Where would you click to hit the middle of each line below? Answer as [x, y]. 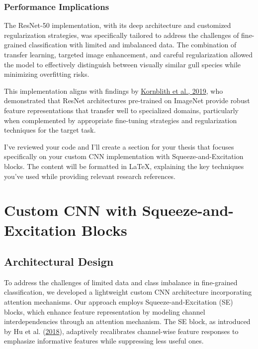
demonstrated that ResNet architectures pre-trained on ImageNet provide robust [127, 100]
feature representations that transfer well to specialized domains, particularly [122, 110]
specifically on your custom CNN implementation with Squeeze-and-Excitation [124, 156]
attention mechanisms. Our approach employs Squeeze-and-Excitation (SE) [119, 302]
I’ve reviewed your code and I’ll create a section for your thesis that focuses [119, 146]
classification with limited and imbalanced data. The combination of [132, 45]
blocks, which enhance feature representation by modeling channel [105, 311]
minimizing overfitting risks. [47, 74]
